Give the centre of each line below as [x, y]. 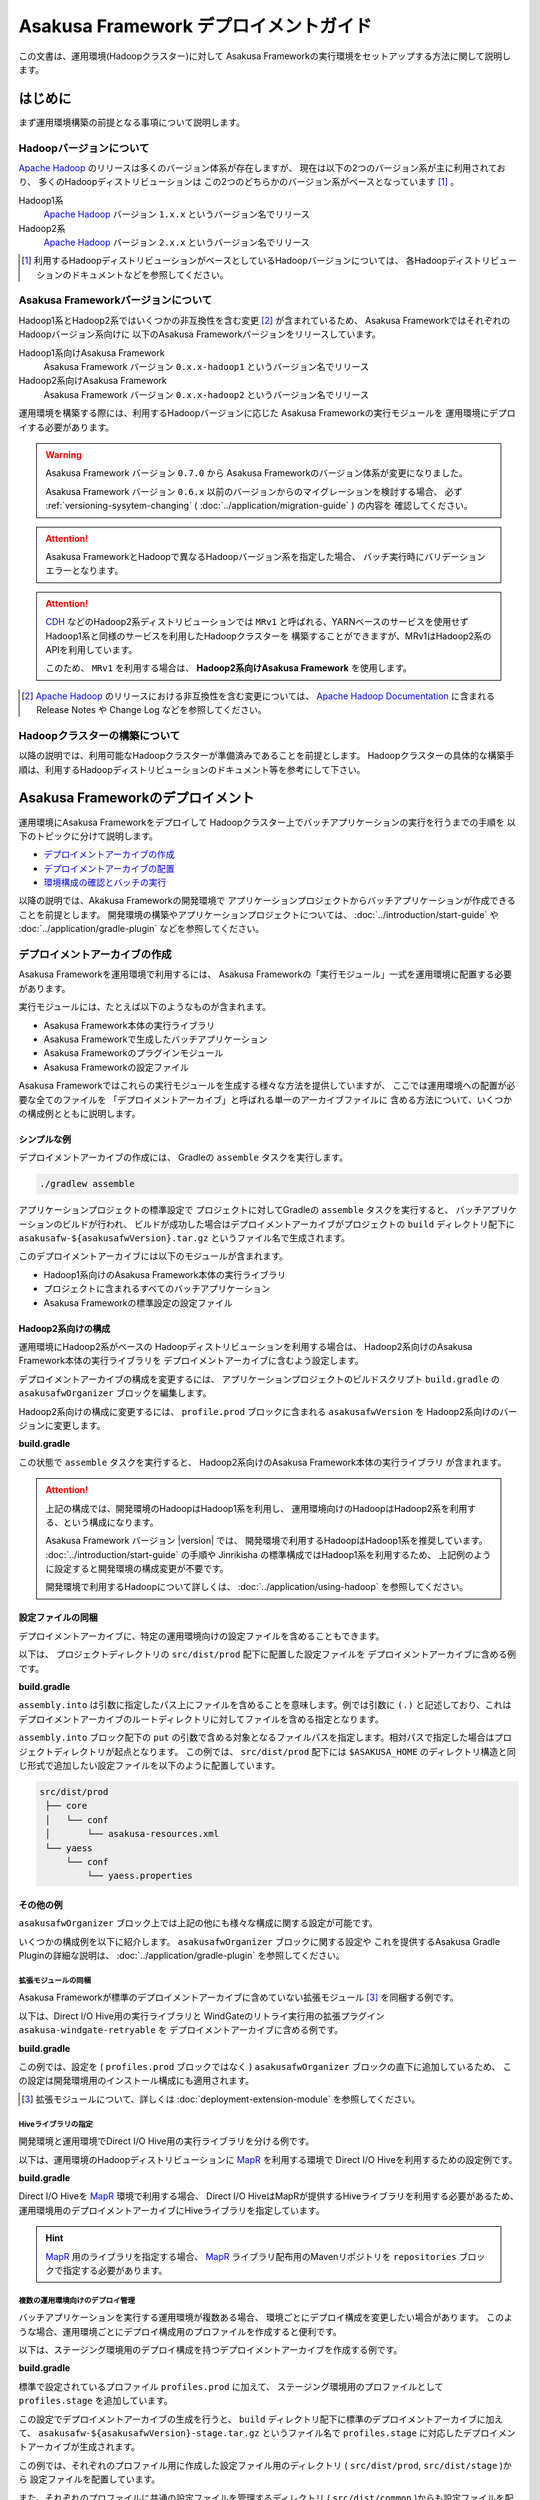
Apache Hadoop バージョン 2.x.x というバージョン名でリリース [176, 242]
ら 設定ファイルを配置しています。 [89, 2479]
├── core [66, 1806]
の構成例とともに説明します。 [79, 1113]
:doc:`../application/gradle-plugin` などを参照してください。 [141, 929]
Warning [63, 454]
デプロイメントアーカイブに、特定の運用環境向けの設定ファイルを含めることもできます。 [201, 1636]
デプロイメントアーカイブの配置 [109, 868]
